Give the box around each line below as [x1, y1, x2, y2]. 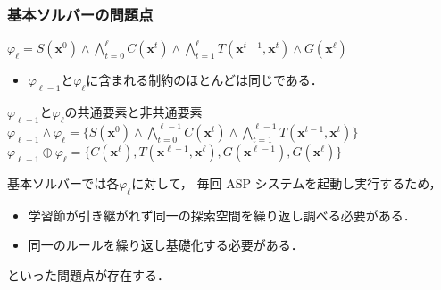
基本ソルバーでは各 [7, 173, 120, 192]
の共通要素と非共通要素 [64, 103, 203, 121]
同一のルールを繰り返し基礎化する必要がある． [28, 236, 304, 254]
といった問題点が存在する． [7, 265, 170, 284]
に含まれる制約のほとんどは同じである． [86, 70, 323, 89]
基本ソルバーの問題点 [7, 3, 154, 25]
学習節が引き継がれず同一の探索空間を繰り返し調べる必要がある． [28, 205, 416, 224]
